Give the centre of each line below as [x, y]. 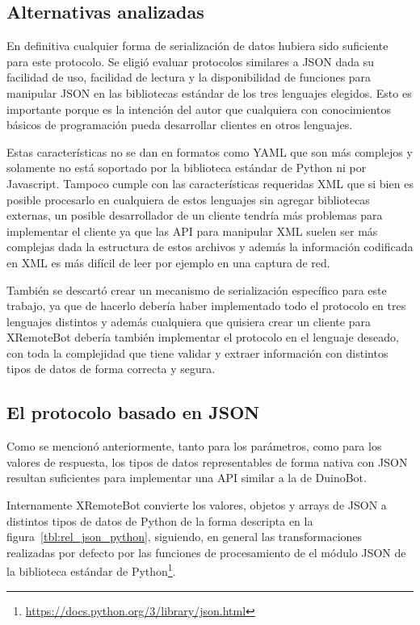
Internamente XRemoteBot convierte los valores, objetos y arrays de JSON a [197, 505]
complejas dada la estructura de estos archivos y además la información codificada [210, 247]
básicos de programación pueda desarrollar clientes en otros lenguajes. [180, 125]
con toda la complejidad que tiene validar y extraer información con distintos [197, 352]
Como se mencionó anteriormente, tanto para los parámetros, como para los [194, 446]
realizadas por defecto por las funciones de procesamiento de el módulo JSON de [206, 552]
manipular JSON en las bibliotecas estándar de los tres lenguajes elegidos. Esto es [209, 92]
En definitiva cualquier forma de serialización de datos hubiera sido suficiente [197, 46]
